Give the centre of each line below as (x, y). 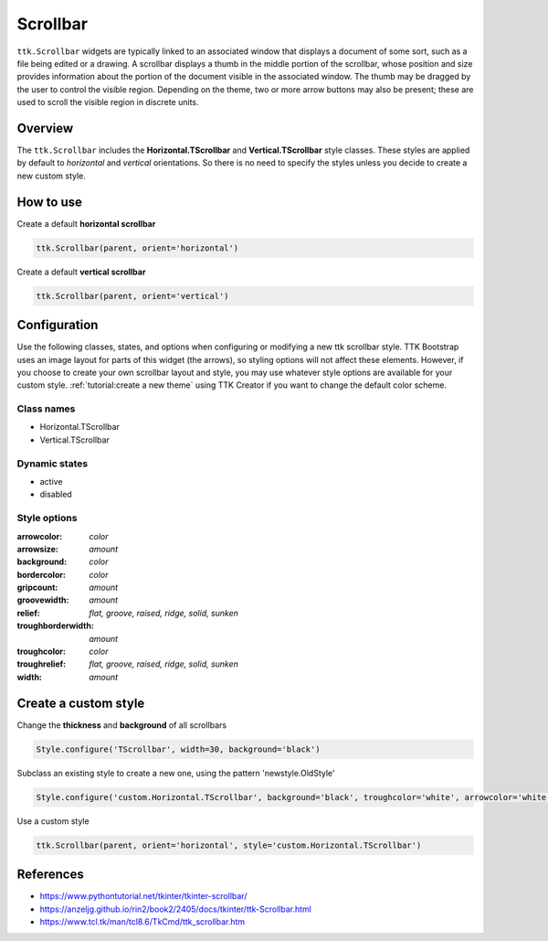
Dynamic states (53, 464)
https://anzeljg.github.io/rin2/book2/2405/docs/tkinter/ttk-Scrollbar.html (176, 909)
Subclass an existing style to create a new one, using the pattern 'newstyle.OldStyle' (176, 773)
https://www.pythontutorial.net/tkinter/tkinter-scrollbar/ (143, 896)
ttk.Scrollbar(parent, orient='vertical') (132, 296)
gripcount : (37, 588)
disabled (56, 495)
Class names (46, 409)
